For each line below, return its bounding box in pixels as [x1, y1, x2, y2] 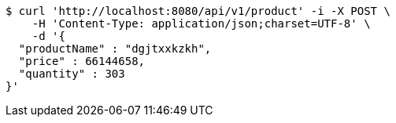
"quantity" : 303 [18, 67, 125, 80]
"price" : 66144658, [18, 55, 146, 67]
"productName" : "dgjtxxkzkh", [18, 42, 212, 55]
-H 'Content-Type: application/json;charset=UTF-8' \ [31, 17, 371, 30]
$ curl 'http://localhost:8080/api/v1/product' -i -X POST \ [6, 5, 390, 17]
